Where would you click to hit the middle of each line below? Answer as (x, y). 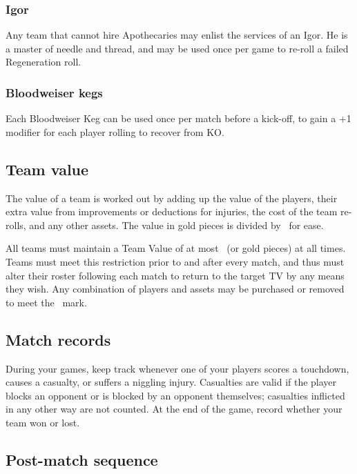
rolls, (16, 225)
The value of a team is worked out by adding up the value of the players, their (172, 198)
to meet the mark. (46, 302)
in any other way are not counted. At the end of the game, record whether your (174, 409)
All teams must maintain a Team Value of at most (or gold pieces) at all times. (176, 248)
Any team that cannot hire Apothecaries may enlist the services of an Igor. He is (177, 35)
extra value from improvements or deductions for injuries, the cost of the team (172, 211)
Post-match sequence (82, 459)
